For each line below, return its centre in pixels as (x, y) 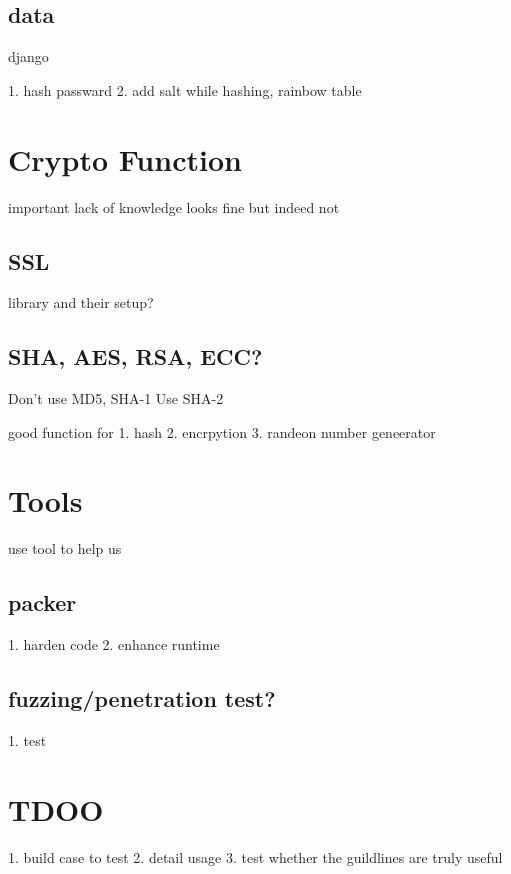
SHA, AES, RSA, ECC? (135, 356)
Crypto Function (125, 158)
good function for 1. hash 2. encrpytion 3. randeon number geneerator (222, 431)
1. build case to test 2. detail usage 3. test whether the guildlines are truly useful (255, 856)
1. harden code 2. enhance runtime (114, 644)
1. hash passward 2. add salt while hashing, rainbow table (185, 89)
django (28, 56)
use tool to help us (65, 548)
